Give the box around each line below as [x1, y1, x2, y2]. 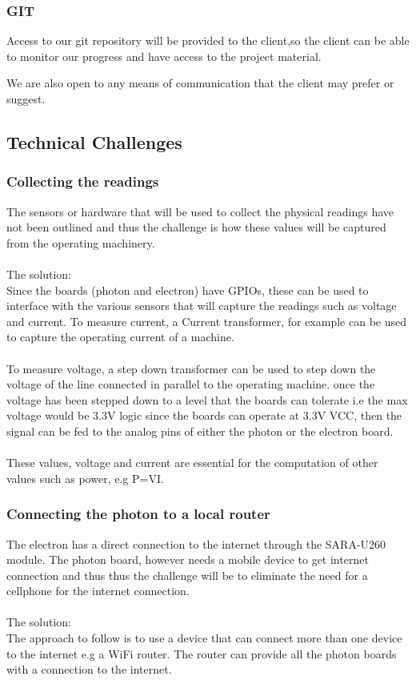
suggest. [6, 91, 46, 107]
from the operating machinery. [6, 234, 155, 251]
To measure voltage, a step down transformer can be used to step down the [6, 360, 376, 376]
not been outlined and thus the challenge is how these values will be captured [6, 219, 386, 235]
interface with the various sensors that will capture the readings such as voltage [6, 297, 397, 314]
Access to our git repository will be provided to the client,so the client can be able [6, 32, 410, 49]
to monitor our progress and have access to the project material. [6, 47, 322, 64]
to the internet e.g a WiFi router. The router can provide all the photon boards [6, 645, 397, 662]
